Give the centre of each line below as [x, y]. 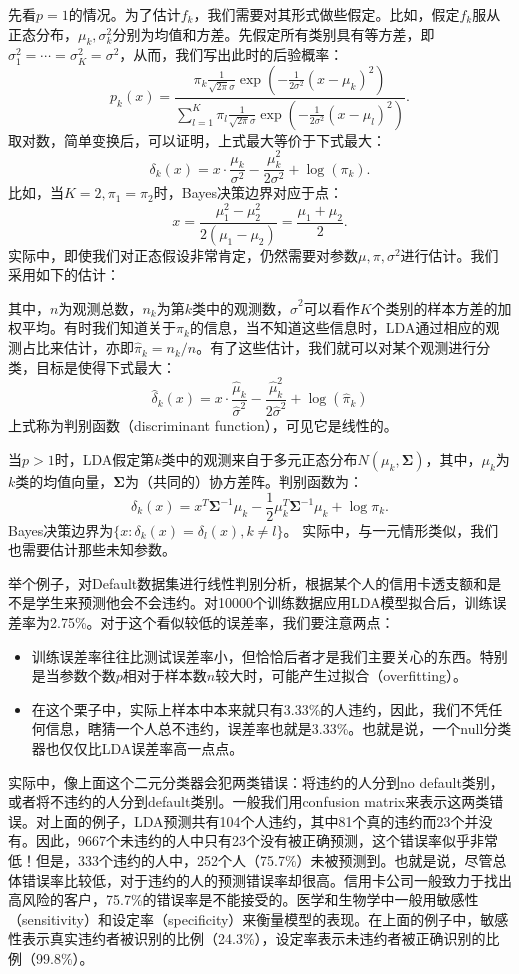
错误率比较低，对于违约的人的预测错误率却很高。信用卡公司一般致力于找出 [266, 879]
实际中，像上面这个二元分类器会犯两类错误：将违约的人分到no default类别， [256, 781]
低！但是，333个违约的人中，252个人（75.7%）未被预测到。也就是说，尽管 [250, 859]
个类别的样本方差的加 [441, 307]
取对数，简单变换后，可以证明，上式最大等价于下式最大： [197, 139]
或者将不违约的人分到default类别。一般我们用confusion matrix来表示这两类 [249, 801]
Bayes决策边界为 [61, 529]
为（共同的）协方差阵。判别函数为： [243, 480]
